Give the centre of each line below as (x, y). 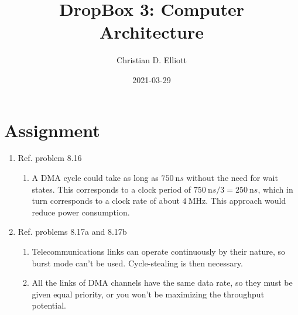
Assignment (52, 130)
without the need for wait (232, 178)
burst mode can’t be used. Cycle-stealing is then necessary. (137, 263)
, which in (275, 189)
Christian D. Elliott (152, 60)
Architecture (152, 32)
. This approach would (246, 201)
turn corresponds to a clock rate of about (106, 201)
